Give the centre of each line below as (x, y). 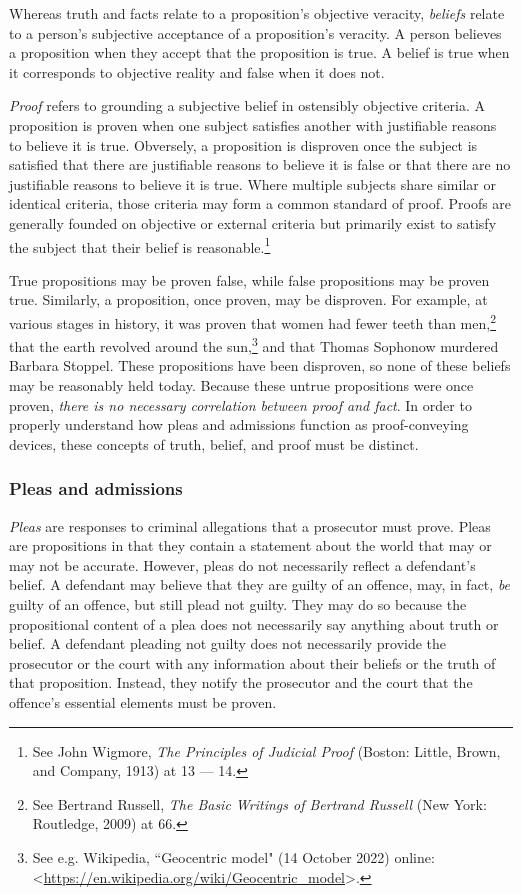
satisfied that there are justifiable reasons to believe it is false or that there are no (260, 164)
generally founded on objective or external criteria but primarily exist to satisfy (253, 222)
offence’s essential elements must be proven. (143, 702)
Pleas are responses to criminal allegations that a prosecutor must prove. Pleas (250, 525)
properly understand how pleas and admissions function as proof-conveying (239, 424)
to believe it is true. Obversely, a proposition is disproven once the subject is (243, 144)
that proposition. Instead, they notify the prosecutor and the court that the (241, 682)
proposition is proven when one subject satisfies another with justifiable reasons (253, 124)
